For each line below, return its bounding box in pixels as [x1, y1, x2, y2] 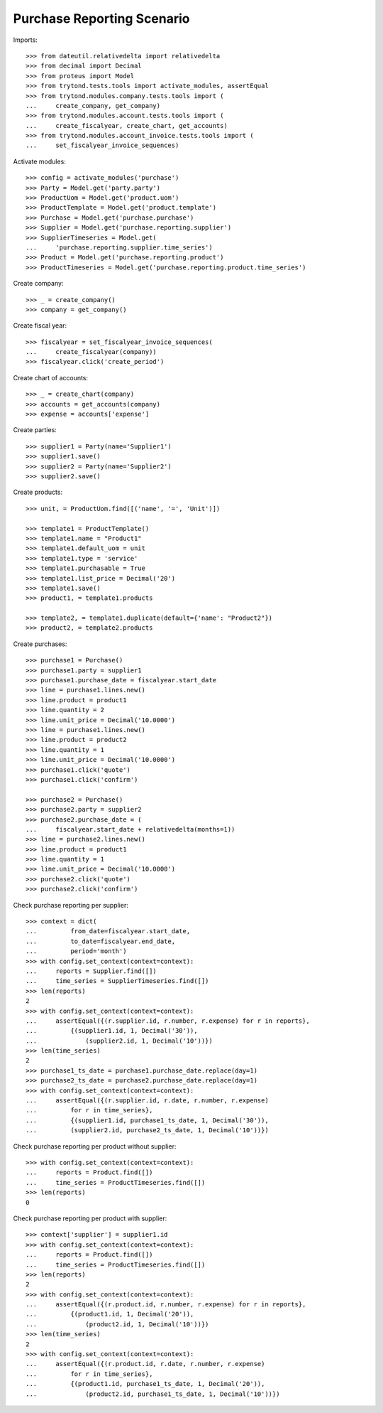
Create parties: [13, 426, 57, 434]
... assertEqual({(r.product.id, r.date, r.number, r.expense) [26, 1360, 265, 1368]
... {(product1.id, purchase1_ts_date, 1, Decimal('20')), [26, 1380, 265, 1388]
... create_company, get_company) [26, 102, 161, 109]
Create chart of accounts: [13, 373, 89, 382]
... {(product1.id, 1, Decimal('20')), [26, 1310, 194, 1318]
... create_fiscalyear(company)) [26, 348, 157, 356]
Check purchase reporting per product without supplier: [13, 1141, 177, 1151]
